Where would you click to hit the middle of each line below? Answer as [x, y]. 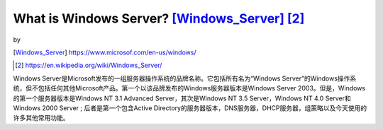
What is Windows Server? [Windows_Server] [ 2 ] [159, 18]
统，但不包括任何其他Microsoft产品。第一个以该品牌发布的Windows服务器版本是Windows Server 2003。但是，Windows [189, 88]
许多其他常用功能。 [41, 118]
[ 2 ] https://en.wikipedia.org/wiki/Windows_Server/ [89, 65]
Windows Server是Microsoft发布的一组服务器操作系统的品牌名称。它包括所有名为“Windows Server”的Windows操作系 [185, 78]
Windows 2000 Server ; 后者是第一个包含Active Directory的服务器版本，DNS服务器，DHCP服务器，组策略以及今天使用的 [190, 108]
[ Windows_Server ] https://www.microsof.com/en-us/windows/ [105, 52]
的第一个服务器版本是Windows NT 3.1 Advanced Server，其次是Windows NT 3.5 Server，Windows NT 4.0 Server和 [182, 98]
